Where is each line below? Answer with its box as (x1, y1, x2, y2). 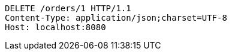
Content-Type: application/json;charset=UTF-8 (5, 13, 227, 22)
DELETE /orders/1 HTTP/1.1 (5, 4, 131, 13)
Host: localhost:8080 (5, 22, 106, 32)
